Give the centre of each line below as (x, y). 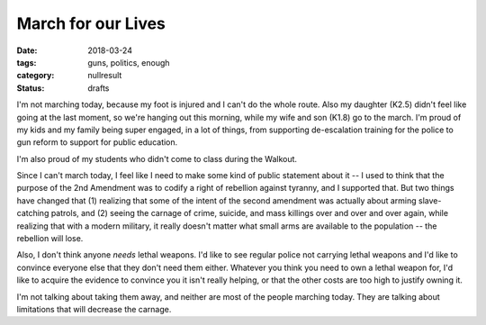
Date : (27, 50)
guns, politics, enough (129, 62)
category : (36, 76)
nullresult (105, 76)
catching (33, 213)
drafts (99, 88)
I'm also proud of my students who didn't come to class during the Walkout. (157, 158)
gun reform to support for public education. (97, 142)
